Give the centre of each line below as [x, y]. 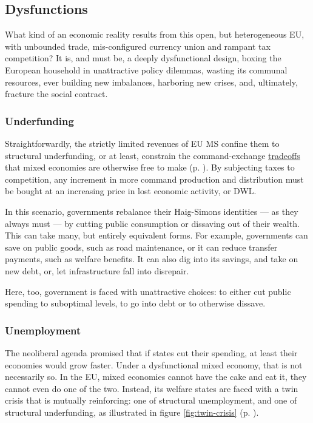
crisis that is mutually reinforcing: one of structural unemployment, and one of [151, 400]
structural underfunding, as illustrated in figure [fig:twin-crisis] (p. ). [132, 412]
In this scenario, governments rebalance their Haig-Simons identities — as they [152, 211]
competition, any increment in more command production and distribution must [154, 179]
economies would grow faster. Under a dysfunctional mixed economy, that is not [154, 364]
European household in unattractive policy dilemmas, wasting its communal [146, 69]
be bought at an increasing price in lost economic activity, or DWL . [131, 191]
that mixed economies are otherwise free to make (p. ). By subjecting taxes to [150, 167]
